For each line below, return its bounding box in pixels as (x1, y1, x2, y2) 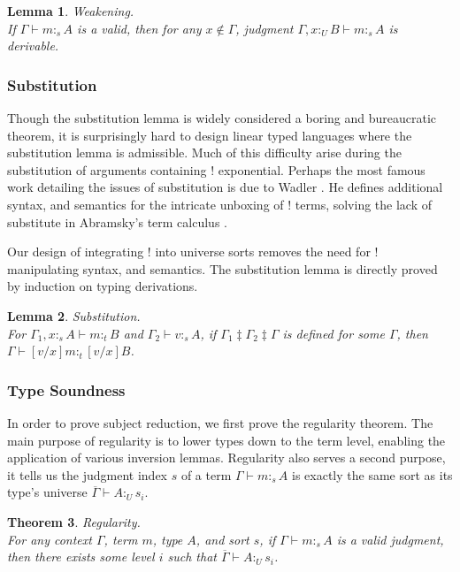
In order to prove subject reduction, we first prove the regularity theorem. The (7, 413, 433, 431)
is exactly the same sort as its (292, 465, 453, 484)
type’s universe (7, 483, 88, 501)
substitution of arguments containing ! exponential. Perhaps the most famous (7, 160, 425, 179)
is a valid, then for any (77, 19, 202, 37)
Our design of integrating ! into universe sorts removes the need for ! (7, 242, 379, 261)
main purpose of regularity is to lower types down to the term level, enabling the (7, 431, 446, 449)
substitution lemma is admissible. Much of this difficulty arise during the (7, 143, 402, 162)
